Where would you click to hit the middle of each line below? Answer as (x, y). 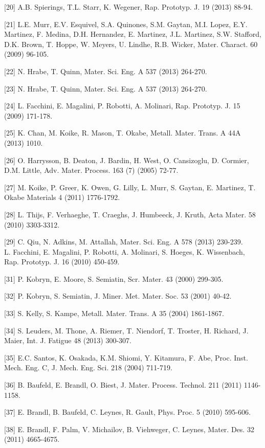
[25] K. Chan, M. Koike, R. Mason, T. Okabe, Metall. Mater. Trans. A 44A (123, 133)
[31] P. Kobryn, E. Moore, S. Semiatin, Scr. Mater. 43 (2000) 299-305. (114, 278)
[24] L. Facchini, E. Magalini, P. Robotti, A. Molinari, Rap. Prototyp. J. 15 (122, 106)
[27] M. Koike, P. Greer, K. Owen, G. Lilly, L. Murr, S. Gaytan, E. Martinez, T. (130, 187)
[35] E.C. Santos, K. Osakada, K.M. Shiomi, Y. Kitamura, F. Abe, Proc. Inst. (126, 357)
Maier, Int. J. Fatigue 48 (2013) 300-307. (68, 340)
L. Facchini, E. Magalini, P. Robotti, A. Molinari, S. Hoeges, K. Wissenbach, (125, 251)
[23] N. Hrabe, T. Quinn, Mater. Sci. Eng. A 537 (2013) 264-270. (106, 88)
